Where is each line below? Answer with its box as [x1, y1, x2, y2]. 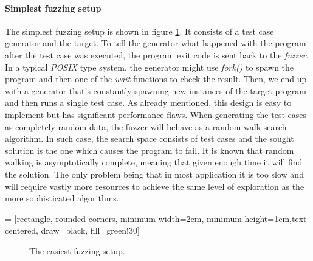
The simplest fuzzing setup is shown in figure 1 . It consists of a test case [5, 24, 274, 37]
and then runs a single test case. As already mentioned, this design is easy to [5, 96, 292, 109]
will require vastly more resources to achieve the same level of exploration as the [5, 179, 304, 192]
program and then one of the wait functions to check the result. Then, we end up [5, 72, 307, 85]
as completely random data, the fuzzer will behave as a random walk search [5, 120, 287, 133]
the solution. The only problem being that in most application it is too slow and [5, 167, 304, 180]
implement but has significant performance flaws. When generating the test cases [5, 108, 306, 120]
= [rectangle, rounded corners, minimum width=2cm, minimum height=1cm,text [5, 212, 307, 224]
